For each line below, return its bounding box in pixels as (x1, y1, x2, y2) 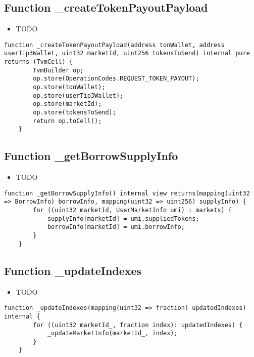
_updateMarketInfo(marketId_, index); (47, 330, 178, 337)
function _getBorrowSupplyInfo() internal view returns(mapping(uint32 (4, 189, 250, 197)
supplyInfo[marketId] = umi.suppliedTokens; (47, 215, 199, 222)
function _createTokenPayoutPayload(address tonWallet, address (4, 41, 225, 49)
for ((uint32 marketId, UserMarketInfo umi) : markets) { (33, 207, 232, 214)
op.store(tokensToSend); (33, 109, 116, 116)
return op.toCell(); (33, 117, 102, 125)
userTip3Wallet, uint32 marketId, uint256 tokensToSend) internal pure (4, 50, 250, 57)
